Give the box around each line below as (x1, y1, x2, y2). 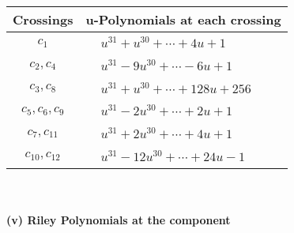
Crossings (13, 10, 73, 28)
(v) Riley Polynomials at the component (6, 212, 231, 228)
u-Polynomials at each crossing (85, 10, 281, 28)
